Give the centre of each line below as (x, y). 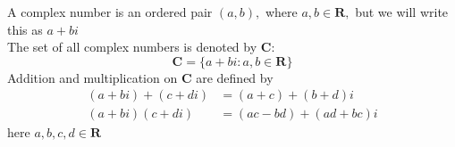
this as (25, 29)
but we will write (402, 12)
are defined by (235, 77)
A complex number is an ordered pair (110, 12)
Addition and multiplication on (93, 77)
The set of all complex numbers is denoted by (132, 47)
